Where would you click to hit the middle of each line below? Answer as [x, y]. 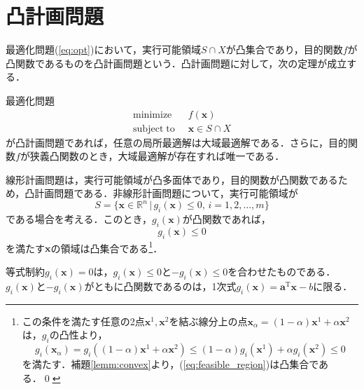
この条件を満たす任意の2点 [83, 321]
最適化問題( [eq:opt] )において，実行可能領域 [104, 49]
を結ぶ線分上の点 [208, 321]
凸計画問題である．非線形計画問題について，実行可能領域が [161, 193]
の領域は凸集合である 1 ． [107, 247]
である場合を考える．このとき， [79, 219]
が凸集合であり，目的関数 [284, 49]
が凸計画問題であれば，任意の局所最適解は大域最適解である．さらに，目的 [177, 142]
